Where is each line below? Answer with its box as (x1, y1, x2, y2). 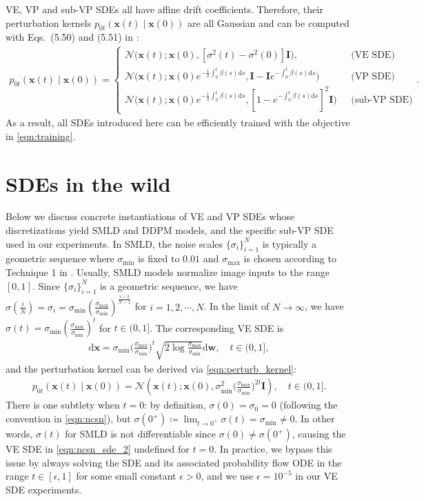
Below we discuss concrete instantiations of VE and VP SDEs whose (6, 209, 295, 224)
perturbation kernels (6, 15, 92, 30)
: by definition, (144, 397, 206, 412)
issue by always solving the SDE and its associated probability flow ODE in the (6, 455, 342, 469)
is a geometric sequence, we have (100, 278, 238, 293)
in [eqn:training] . (6, 128, 76, 143)
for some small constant (76, 469, 176, 483)
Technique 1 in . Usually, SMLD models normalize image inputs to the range (6, 265, 330, 279)
